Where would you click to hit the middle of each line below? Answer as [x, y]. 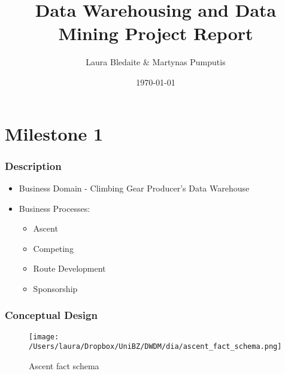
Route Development [69, 268]
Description [33, 165]
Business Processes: [54, 208]
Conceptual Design [51, 315]
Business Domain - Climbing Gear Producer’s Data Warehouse [134, 188]
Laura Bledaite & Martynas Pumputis [156, 62]
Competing [53, 248]
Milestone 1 [54, 133]
